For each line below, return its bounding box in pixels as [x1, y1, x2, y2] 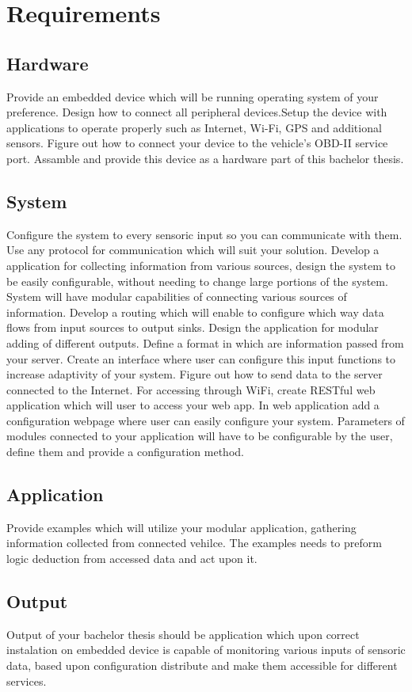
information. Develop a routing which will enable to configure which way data [6, 303, 384, 320]
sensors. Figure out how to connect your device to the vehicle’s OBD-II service [6, 135, 388, 151]
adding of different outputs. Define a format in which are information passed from [6, 334, 404, 351]
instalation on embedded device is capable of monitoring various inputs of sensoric [6, 641, 406, 658]
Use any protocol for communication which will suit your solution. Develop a [6, 241, 380, 258]
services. [6, 672, 47, 689]
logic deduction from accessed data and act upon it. [6, 550, 257, 567]
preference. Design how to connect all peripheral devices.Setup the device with [6, 104, 387, 120]
